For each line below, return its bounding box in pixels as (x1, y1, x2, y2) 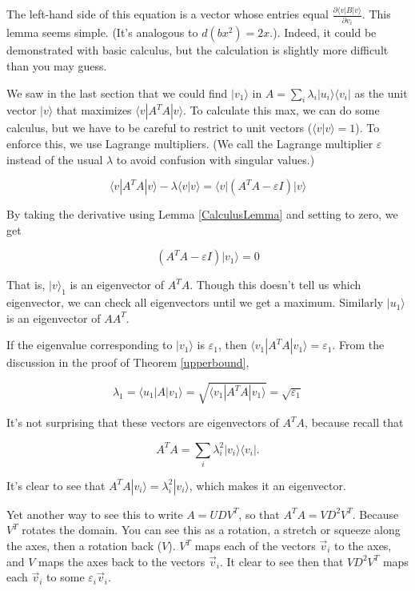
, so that (238, 505, 280, 522)
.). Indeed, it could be (269, 24, 377, 41)
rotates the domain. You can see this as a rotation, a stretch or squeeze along (22, 521, 401, 538)
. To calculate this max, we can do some (183, 102, 380, 119)
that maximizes (56, 102, 132, 119)
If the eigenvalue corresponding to (6, 336, 173, 353)
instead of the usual (6, 151, 103, 167)
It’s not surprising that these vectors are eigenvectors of (6, 414, 279, 431)
